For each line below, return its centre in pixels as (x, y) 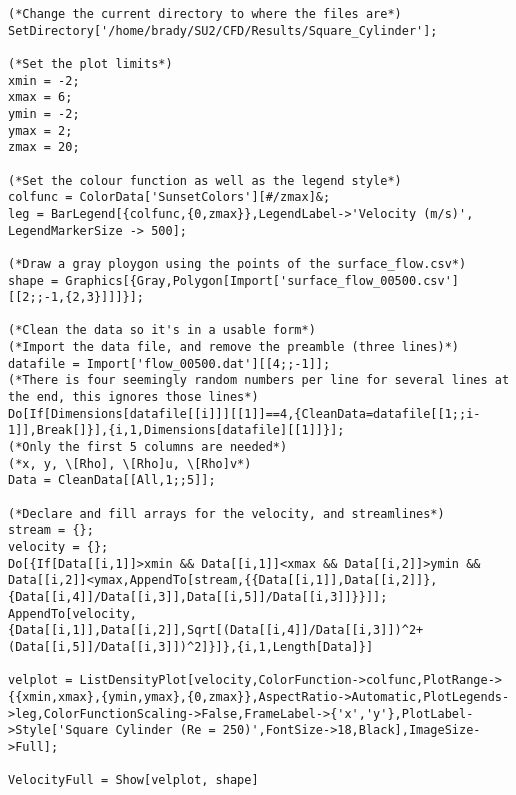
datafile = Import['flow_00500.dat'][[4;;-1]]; (169, 363)
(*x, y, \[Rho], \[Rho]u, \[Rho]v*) (130, 463)
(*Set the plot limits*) (90, 63)
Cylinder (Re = (165, 730)
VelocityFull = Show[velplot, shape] (133, 780)
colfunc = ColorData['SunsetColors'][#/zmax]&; (169, 197)
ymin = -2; (44, 113)
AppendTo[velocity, (72, 613)
